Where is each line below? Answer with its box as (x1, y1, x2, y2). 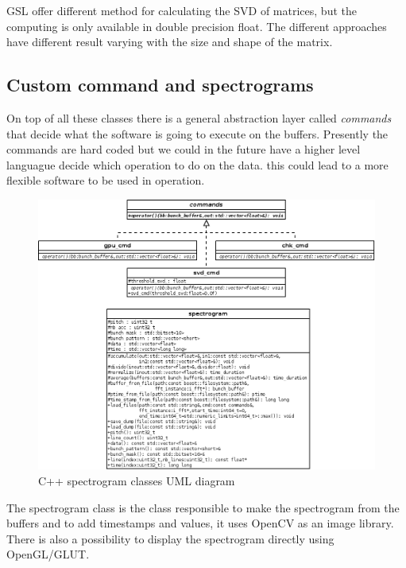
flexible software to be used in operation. (6, 172, 205, 189)
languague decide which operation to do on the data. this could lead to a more (6, 156, 389, 173)
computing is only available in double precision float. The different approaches (6, 18, 387, 34)
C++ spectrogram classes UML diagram (38, 473, 235, 488)
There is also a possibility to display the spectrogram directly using (6, 530, 334, 547)
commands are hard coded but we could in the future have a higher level (6, 141, 361, 158)
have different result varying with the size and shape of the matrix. (6, 33, 333, 50)
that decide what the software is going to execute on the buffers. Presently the (6, 125, 389, 142)
